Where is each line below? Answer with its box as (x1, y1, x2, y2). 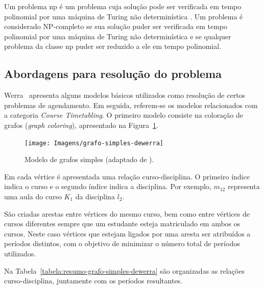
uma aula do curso (4, 191, 62, 201)
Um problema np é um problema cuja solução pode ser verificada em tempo (4, 1, 242, 11)
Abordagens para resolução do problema (4, 66, 222, 82)
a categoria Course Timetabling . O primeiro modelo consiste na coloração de (4, 110, 243, 120)
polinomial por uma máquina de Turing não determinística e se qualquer (4, 31, 231, 41)
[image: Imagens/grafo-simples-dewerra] (25, 139, 164, 147)
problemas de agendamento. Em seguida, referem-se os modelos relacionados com (4, 99, 258, 110)
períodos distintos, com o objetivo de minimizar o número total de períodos (4, 238, 240, 249)
